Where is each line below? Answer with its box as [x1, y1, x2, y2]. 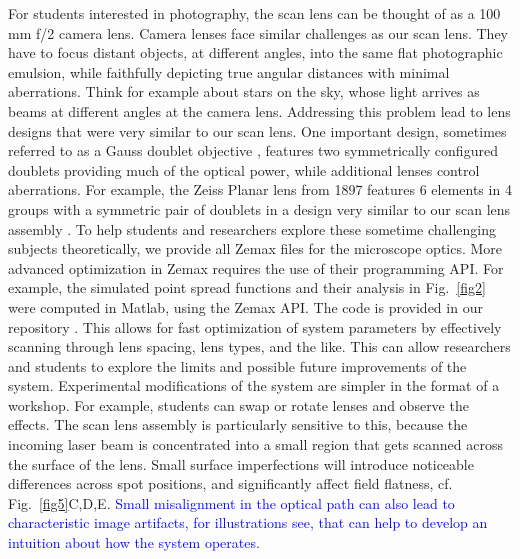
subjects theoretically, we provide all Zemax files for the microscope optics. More [8, 238, 503, 259]
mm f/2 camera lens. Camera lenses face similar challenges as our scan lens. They [8, 22, 508, 43]
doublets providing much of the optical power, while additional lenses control [8, 159, 480, 180]
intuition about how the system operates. [8, 532, 260, 553]
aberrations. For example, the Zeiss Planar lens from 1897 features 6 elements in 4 [8, 179, 512, 200]
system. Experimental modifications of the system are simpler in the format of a [8, 375, 500, 396]
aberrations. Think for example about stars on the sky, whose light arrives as [8, 81, 480, 102]
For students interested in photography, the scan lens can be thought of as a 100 [8, 3, 501, 23]
